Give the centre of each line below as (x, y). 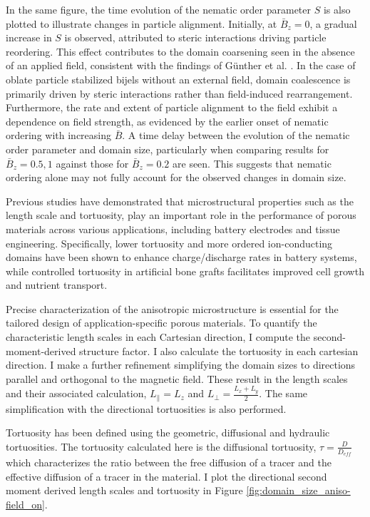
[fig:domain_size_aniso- (298, 490)
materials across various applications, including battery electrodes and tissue (173, 229)
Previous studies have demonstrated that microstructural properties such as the (180, 201)
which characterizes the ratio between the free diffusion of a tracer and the (169, 462)
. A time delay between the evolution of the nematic (236, 135)
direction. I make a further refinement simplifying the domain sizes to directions (181, 365)
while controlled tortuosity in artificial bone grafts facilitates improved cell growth (185, 271)
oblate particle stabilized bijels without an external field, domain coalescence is (178, 79)
